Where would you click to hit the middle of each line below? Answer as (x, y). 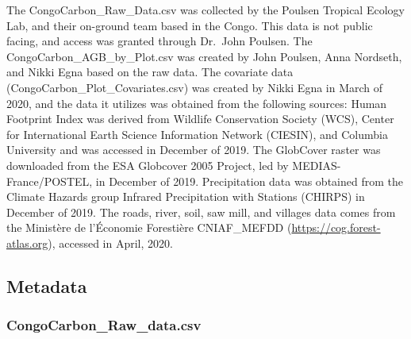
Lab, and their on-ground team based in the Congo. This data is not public (190, 25)
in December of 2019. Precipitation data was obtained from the (249, 181)
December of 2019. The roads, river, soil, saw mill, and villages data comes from (201, 212)
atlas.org (27, 243)
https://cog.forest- (336, 227)
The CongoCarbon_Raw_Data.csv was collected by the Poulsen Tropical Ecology (205, 10)
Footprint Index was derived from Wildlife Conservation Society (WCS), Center (200, 119)
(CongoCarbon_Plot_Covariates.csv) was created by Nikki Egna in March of (195, 87)
